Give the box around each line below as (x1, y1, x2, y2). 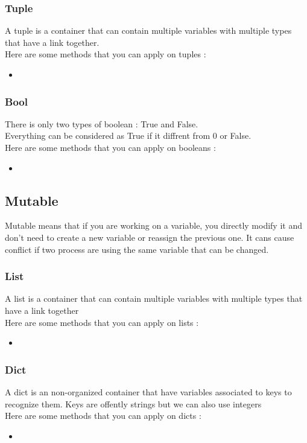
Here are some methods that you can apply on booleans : (5, 141, 216, 153)
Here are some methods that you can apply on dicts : (5, 409, 201, 422)
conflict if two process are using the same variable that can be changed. (5, 243, 269, 255)
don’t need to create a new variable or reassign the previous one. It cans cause (5, 231, 294, 243)
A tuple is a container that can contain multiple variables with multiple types (5, 24, 292, 37)
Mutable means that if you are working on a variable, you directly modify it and (5, 219, 302, 232)
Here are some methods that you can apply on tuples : (5, 48, 206, 60)
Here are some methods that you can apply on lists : (5, 316, 199, 328)
